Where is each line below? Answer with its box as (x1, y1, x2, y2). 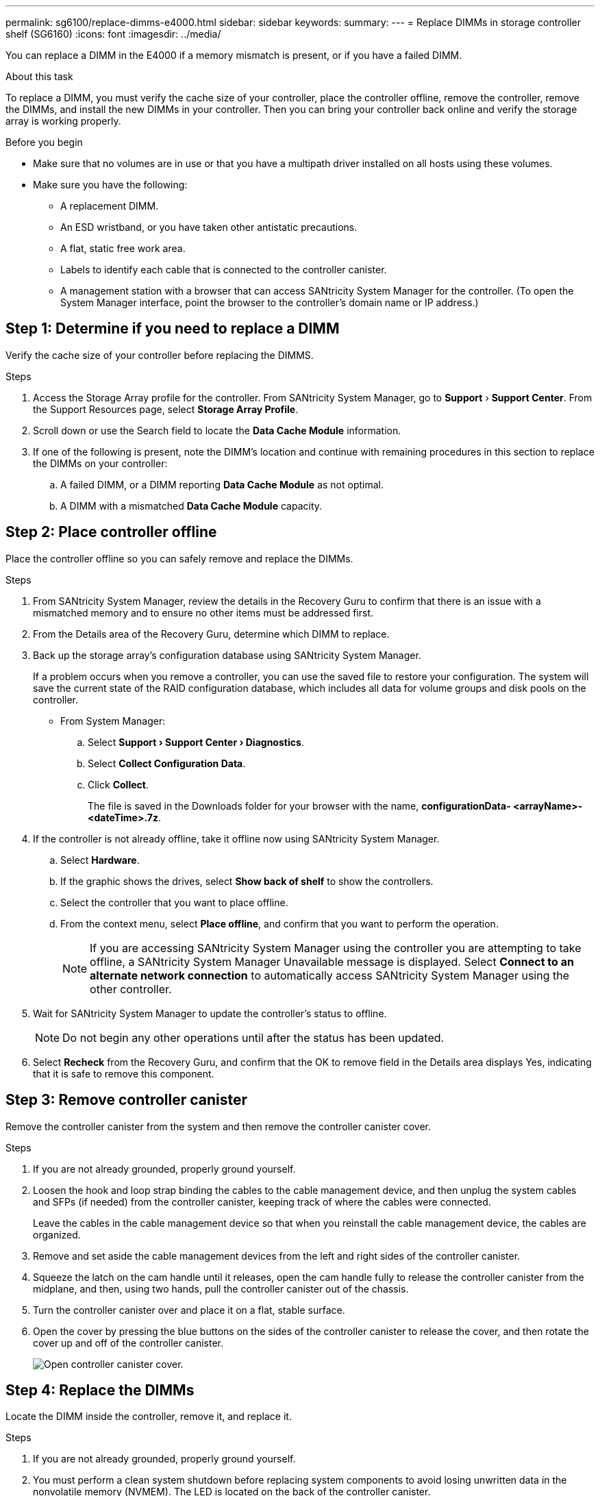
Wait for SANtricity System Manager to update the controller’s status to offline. (33, 1007, 387, 1019)
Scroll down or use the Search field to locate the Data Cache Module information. (33, 424, 401, 436)
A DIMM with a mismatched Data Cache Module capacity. (60, 499, 323, 512)
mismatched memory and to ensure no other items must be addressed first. (33, 606, 374, 619)
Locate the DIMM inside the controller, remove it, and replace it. (5, 1410, 292, 1423)
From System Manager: (60, 714, 166, 727)
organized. (33, 1228, 81, 1241)
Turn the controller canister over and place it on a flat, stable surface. (33, 1304, 345, 1316)
